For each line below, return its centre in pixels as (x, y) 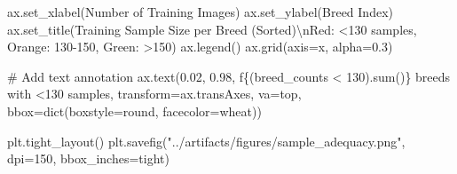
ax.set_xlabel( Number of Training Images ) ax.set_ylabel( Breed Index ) (200, 12)
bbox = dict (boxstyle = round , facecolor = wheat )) (134, 111)
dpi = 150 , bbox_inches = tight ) (88, 158)
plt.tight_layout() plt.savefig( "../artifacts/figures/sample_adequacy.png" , (206, 141)
